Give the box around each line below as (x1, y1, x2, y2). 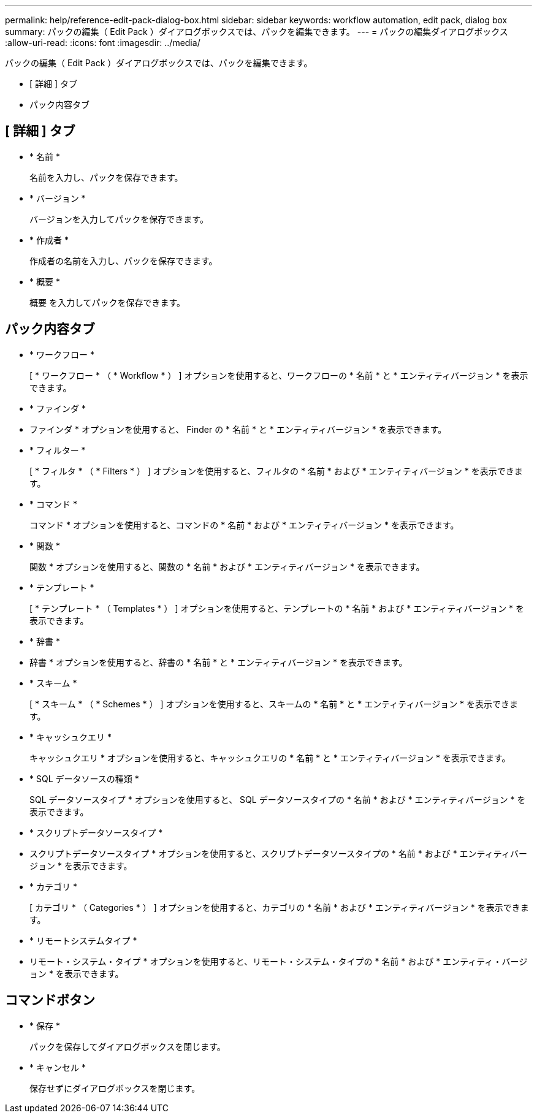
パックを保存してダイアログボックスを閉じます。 (29, 1041, 226, 1052)
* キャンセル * (29, 1062, 86, 1073)
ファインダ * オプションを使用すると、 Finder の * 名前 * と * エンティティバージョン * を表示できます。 (29, 424, 447, 435)
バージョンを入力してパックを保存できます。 (29, 213, 208, 224)
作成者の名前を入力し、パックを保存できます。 (29, 255, 218, 266)
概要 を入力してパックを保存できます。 (29, 297, 186, 308)
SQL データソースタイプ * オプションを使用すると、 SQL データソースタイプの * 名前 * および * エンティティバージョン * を (29, 794, 526, 805)
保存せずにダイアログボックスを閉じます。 (29, 1082, 200, 1093)
